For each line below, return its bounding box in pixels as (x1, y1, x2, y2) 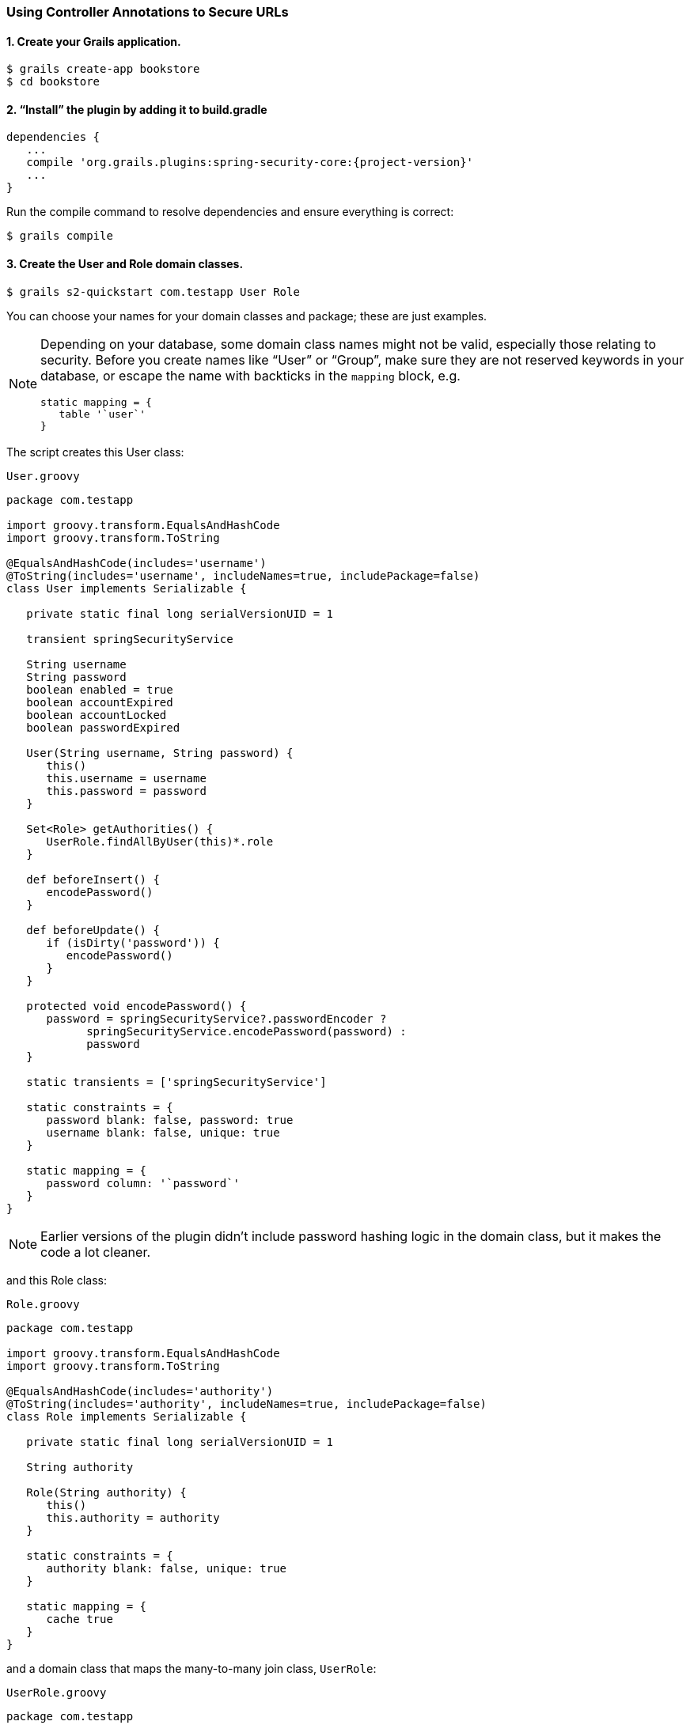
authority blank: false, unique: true (46, 1561, 287, 1575)
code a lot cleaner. (40, 1243, 151, 1260)
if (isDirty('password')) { (46, 936, 220, 949)
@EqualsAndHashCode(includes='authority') (6, 1384, 274, 1398)
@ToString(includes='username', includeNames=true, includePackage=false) (6, 569, 480, 582)
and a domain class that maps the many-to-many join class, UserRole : (6, 1661, 377, 1675)
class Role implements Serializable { (6, 1409, 247, 1423)
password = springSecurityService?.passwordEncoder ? (46, 1012, 387, 1025)
